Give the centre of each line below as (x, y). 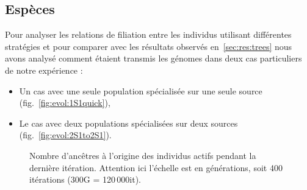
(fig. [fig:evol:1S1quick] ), (65, 103)
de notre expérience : (44, 70)
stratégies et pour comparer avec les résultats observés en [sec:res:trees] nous (149, 46)
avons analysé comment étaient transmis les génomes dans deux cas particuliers (153, 58)
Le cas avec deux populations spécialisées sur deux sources (128, 123)
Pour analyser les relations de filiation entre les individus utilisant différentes (148, 34)
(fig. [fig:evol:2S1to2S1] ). (65, 135)
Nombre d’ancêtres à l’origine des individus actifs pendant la (143, 155)
